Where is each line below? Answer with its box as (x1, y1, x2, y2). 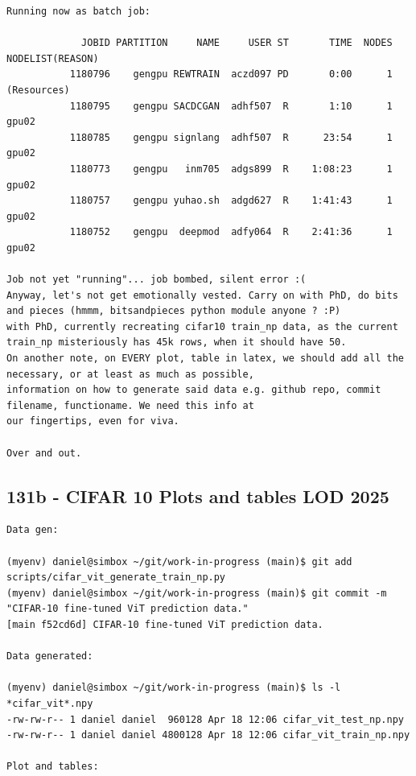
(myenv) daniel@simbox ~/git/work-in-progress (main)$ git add (6, 555, 352, 568)
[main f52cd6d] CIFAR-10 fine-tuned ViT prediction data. (6, 618, 323, 630)
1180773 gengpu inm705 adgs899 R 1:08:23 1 (69, 163, 393, 175)
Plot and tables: (6, 761, 99, 773)
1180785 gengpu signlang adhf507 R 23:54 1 (69, 131, 393, 143)
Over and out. (6, 447, 82, 459)
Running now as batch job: (6, 6, 150, 17)
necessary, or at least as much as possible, (6, 368, 254, 380)
